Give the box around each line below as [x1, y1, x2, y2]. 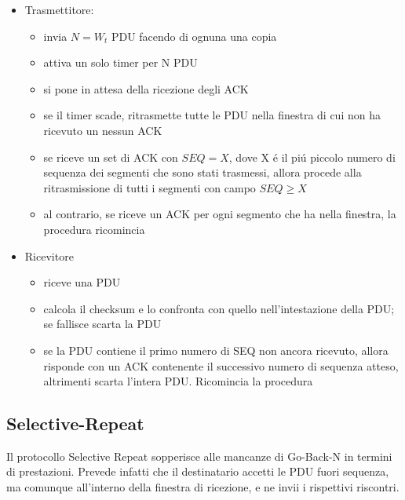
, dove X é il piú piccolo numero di [228, 148, 396, 165]
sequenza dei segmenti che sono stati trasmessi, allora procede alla [43, 164, 362, 181]
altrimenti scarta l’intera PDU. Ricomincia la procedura [43, 373, 313, 389]
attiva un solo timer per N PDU [43, 54, 198, 71]
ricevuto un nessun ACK [43, 122, 162, 138]
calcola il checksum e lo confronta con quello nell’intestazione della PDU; [43, 300, 395, 316]
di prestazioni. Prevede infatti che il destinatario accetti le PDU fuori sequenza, [6, 463, 389, 480]
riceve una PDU [43, 274, 121, 290]
